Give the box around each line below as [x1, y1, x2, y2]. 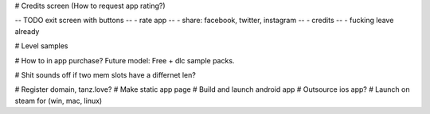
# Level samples [14, 41, 68, 51]
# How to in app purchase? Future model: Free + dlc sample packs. [14, 55, 235, 65]
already [14, 26, 40, 36]
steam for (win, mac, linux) [14, 96, 103, 105]
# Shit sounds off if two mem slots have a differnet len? [14, 70, 197, 79]
